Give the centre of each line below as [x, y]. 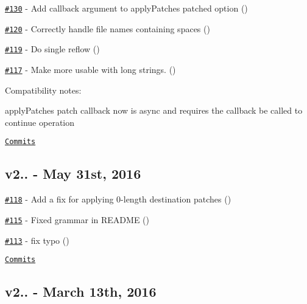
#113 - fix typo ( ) [37, 240]
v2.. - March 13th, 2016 [81, 292]
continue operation [40, 122]
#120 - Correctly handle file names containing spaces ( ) [108, 28]
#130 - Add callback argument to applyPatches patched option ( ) [126, 8]
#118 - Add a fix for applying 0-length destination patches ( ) [118, 199]
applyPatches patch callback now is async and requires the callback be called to [154, 110]
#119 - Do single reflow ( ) [52, 49]
